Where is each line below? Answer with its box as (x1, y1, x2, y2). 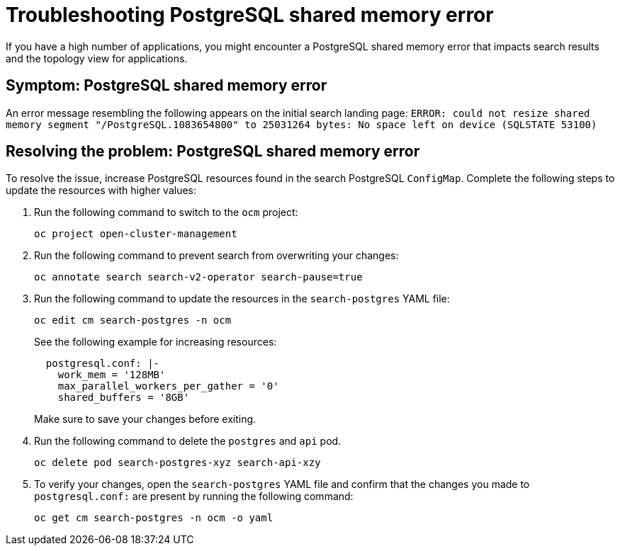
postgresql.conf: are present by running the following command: (34, 490, 354, 503)
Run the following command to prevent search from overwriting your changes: (34, 249, 399, 262)
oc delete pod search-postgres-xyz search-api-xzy (34, 457, 321, 469)
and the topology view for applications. (6, 52, 188, 64)
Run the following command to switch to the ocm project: (34, 206, 298, 219)
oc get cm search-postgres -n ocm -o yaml (34, 512, 274, 524)
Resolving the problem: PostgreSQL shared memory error (6, 142, 420, 161)
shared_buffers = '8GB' (57, 392, 190, 404)
